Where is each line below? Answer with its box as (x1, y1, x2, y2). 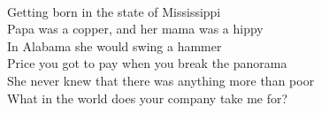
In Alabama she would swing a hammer (7, 36, 222, 55)
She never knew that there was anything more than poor (7, 71, 315, 89)
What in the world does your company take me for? (7, 88, 288, 107)
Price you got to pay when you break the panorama (7, 54, 287, 72)
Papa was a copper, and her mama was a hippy (7, 19, 264, 38)
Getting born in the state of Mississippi (7, 2, 221, 20)
